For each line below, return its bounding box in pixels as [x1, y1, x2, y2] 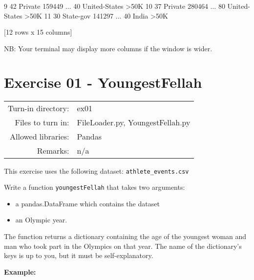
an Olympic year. [15, 215, 67, 225]
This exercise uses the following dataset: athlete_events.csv [4, 165, 189, 176]
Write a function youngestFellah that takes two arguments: [4, 182, 185, 192]
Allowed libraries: [9, 130, 69, 142]
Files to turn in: [15, 116, 69, 128]
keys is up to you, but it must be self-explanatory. [4, 250, 153, 260]
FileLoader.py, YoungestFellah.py [77, 116, 190, 128]
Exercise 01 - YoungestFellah [4, 72, 202, 92]
